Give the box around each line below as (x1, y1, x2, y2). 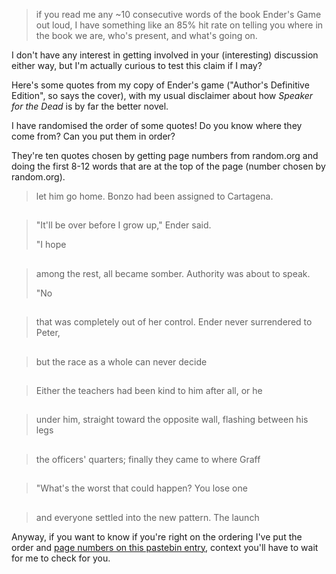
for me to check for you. (11, 552, 111, 564)
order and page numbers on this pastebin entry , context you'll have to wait (11, 541, 319, 553)
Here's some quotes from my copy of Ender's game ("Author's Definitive (11, 79, 310, 91)
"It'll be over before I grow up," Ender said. (35, 219, 212, 231)
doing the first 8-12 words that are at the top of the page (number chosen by (11, 160, 326, 172)
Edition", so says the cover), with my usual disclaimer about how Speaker (11, 90, 314, 101)
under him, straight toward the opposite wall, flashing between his (35, 414, 309, 426)
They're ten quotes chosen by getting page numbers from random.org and (11, 150, 319, 161)
